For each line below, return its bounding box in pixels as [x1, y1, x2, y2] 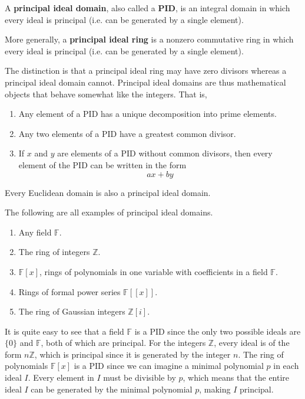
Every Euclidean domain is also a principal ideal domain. [5, 186, 211, 198]
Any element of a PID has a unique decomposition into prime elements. [18, 107, 277, 120]
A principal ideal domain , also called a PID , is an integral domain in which [5, 2, 290, 14]
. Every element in [28, 371, 94, 384]
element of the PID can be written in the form [18, 158, 187, 171]
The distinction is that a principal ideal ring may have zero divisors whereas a [5, 64, 287, 77]
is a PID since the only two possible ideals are [134, 325, 301, 337]
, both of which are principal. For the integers [41, 336, 206, 349]
